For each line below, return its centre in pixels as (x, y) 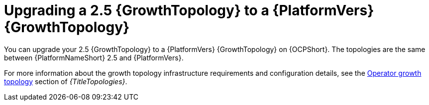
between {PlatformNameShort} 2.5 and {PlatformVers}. (94, 57)
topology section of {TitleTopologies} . (66, 81)
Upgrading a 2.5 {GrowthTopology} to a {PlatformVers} (189, 10)
